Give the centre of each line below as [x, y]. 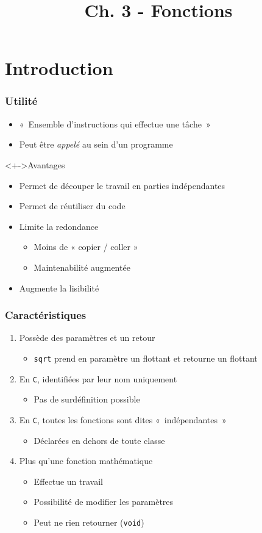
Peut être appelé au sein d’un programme [96, 144]
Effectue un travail [68, 481]
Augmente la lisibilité [59, 288]
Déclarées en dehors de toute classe [99, 440]
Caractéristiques [46, 315]
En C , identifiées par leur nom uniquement [98, 378]
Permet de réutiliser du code [72, 206]
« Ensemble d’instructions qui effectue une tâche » [115, 123]
